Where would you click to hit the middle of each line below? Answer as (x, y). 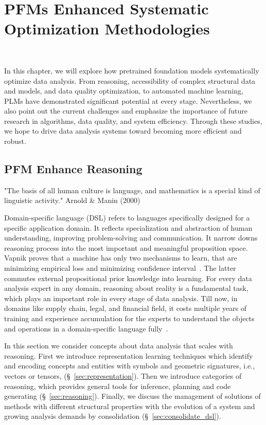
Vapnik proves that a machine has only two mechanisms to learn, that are (121, 258)
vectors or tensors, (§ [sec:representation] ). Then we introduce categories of (123, 375)
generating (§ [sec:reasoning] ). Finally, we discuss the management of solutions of (132, 396)
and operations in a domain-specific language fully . (86, 328)
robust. (15, 141)
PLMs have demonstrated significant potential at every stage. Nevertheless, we (128, 100)
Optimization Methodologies (107, 29)
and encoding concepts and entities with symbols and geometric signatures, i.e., (130, 366)
